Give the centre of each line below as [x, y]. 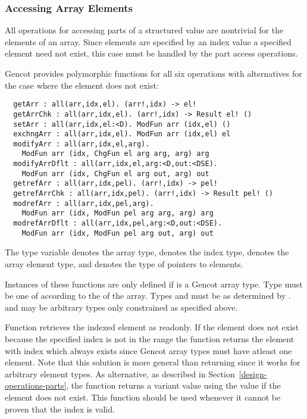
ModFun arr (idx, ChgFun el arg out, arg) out [115, 173]
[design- [253, 373]
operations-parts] [36, 385]
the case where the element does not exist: [82, 85]
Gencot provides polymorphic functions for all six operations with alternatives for [153, 73]
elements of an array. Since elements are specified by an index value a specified [148, 41]
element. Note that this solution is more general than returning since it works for [153, 362]
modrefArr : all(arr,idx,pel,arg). [84, 203]
